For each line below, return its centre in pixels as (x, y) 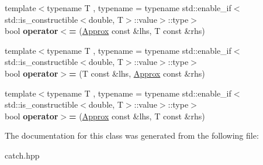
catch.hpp (22, 155)
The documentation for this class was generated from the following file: (132, 135)
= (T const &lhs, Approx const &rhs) (137, 73)
